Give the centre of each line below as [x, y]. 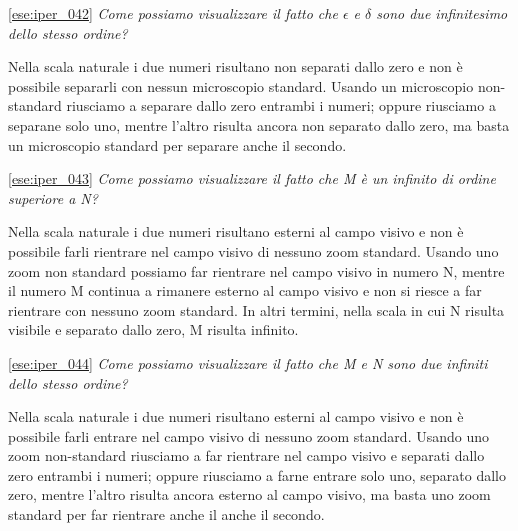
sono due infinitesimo [442, 13]
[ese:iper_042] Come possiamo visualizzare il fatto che [173, 13]
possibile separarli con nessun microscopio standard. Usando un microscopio [241, 85]
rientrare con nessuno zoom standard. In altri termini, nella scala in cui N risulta [256, 309]
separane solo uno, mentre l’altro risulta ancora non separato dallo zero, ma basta [259, 124]
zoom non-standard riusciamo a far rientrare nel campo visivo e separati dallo [246, 455]
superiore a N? [53, 197]
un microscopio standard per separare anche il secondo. [177, 144]
